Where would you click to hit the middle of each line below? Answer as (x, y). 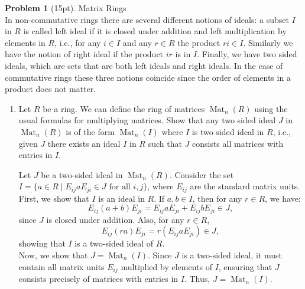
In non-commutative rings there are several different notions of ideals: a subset (147, 19)
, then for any (217, 198)
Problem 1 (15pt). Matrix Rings (66, 8)
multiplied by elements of (166, 266)
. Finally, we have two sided (247, 54)
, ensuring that (245, 266)
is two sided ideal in (228, 131)
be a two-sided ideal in (82, 174)
